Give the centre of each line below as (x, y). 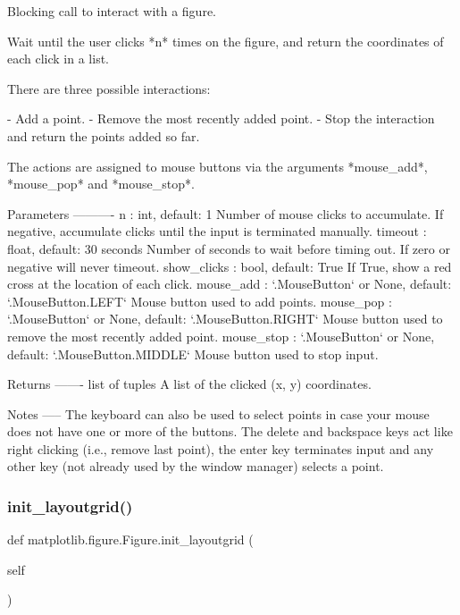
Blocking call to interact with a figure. (112, 11)
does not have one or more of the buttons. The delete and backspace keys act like (230, 431)
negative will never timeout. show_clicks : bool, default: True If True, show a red (230, 266)
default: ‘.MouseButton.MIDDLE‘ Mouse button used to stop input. (193, 354)
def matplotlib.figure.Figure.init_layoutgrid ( (130, 539)
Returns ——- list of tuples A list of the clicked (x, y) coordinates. (189, 384)
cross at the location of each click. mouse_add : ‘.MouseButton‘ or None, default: (230, 284)
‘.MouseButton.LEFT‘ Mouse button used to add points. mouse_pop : (200, 301)
